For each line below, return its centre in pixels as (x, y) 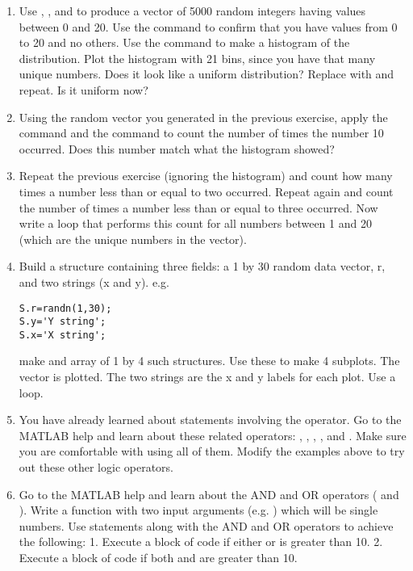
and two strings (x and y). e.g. (94, 281)
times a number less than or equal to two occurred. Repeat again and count (206, 191)
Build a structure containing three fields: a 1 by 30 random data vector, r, (202, 266)
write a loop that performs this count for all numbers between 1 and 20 (195, 223)
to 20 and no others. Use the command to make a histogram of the (184, 42)
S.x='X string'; (63, 335)
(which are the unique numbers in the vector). (133, 239)
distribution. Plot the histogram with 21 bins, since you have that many (197, 58)
